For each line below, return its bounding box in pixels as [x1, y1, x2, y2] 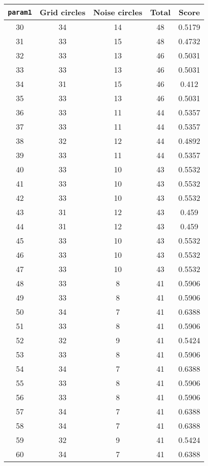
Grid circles [40, 6, 86, 18]
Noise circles [93, 6, 142, 18]
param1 [8, 8, 32, 16]
